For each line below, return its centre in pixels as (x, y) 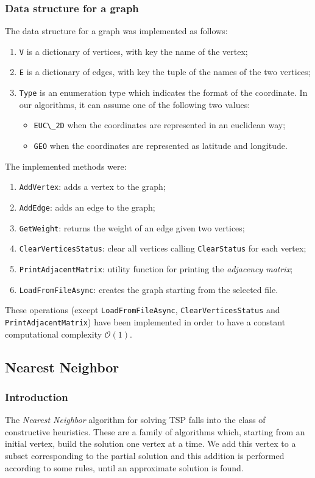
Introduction (37, 397)
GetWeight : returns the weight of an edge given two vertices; (132, 227)
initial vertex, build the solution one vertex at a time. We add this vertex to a (150, 444)
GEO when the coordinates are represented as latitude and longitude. (161, 146)
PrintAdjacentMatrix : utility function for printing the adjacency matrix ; (156, 268)
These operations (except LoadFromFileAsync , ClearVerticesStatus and (143, 310)
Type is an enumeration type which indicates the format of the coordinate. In (163, 92)
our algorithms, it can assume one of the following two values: (135, 104)
